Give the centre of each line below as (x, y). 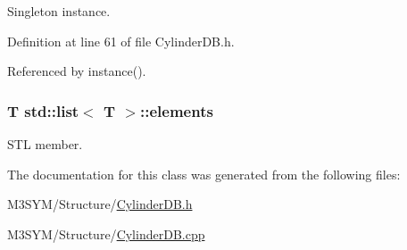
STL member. (45, 144)
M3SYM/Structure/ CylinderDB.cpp (106, 233)
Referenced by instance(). (77, 71)
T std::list (43, 110)
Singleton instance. (59, 11)
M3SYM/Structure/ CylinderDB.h (100, 204)
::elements (177, 110)
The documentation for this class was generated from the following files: (204, 174)
